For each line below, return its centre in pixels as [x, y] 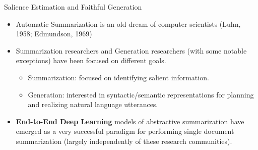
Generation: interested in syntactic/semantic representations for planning [141, 94]
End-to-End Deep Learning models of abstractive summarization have [130, 121]
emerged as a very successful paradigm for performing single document [125, 131]
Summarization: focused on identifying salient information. [118, 77]
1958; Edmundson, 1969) [54, 34]
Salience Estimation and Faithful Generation [73, 7]
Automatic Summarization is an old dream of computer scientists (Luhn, [128, 23]
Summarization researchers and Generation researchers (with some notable [131, 50]
